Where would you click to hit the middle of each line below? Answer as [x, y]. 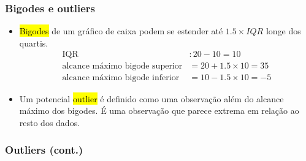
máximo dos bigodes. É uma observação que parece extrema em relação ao [159, 110]
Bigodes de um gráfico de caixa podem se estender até [121, 31]
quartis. [34, 43]
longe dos [283, 31]
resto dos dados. [50, 122]
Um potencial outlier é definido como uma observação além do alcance [151, 98]
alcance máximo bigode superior [122, 66]
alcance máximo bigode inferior [121, 78]
